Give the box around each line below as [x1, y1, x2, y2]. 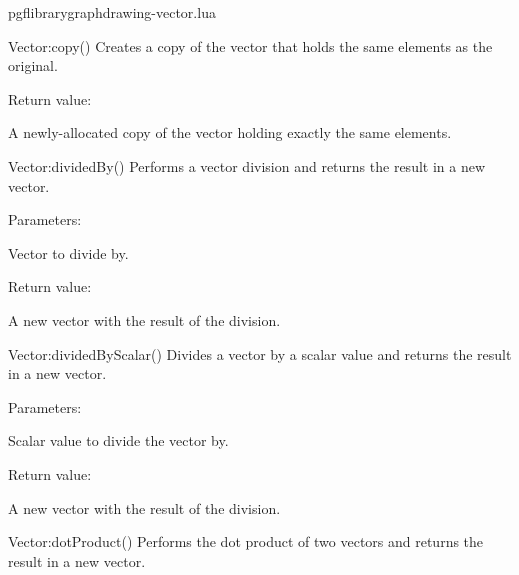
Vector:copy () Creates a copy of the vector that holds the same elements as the [8, 35, 493, 56]
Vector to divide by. [8, 242, 129, 263]
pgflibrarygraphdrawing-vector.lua [8, 2, 216, 22]
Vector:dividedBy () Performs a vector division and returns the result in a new [8, 155, 486, 176]
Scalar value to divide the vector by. [8, 430, 229, 451]
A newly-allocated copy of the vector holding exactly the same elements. [8, 122, 452, 143]
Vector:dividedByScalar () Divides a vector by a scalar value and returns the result [8, 343, 512, 364]
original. [8, 55, 58, 76]
